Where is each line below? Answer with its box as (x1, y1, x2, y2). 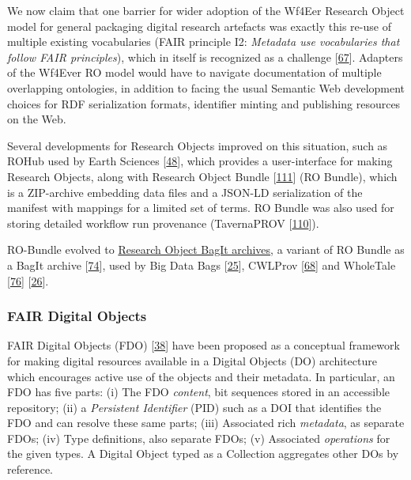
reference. (7, 461, 54, 478)
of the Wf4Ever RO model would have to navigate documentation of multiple (7, 64, 382, 81)
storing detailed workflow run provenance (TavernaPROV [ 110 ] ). (7, 214, 319, 231)
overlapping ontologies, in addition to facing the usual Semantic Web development (7, 79, 405, 96)
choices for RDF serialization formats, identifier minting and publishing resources (7, 95, 401, 111)
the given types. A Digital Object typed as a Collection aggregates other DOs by (7, 445, 399, 462)
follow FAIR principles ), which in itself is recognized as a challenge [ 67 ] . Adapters (7, 48, 403, 65)
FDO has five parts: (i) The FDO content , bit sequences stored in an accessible (7, 384, 390, 400)
